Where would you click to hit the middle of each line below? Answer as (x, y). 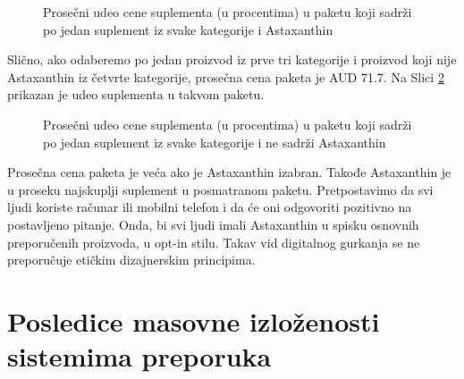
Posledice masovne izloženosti (194, 320)
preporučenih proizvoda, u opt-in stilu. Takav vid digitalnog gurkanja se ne (214, 242)
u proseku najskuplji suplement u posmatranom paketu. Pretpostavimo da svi (220, 189)
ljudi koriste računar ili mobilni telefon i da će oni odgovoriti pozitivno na (210, 207)
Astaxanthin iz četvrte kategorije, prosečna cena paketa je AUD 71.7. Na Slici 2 (226, 76)
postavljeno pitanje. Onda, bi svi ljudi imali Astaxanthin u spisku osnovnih (213, 224)
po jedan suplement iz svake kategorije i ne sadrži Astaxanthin (215, 142)
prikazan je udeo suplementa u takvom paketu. (136, 94)
